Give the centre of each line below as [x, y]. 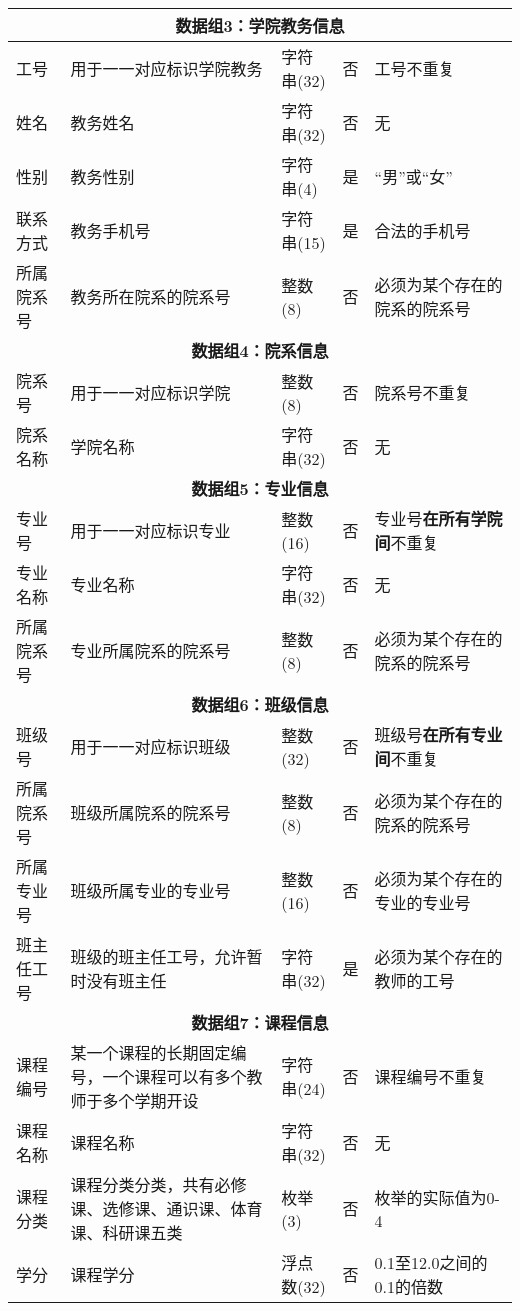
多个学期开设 [150, 1100]
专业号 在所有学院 [438, 518]
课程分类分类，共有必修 [158, 1184]
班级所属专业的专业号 [150, 890]
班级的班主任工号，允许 [158, 956]
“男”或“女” [413, 176]
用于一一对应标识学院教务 [166, 68]
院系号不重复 [422, 392]
